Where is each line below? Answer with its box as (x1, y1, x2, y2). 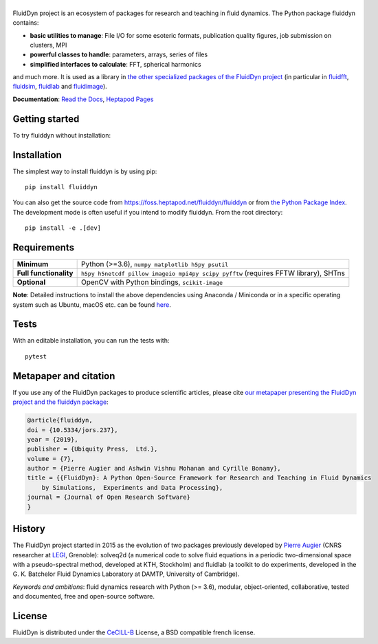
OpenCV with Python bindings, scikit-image (80, 277, 223, 287)
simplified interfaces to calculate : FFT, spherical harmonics (30, 60, 202, 68)
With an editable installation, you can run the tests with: (12, 336, 170, 345)
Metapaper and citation (12, 370, 115, 382)
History (12, 523, 46, 535)
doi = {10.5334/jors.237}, (27, 426, 118, 433)
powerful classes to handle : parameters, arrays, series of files (30, 50, 208, 58)
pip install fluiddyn (25, 183, 98, 191)
